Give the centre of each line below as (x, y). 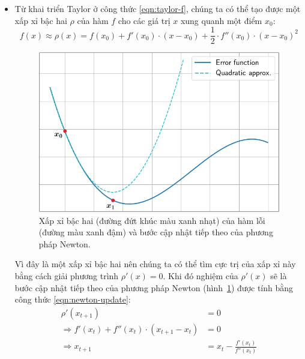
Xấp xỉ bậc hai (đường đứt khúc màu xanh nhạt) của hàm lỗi (152, 220)
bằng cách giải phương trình (67, 276)
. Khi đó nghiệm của (201, 276)
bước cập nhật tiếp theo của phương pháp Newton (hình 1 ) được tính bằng (154, 287)
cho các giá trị (144, 20)
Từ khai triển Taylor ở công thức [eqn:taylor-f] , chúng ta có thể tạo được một (158, 8)
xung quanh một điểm (221, 20)
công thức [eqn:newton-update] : (73, 299)
